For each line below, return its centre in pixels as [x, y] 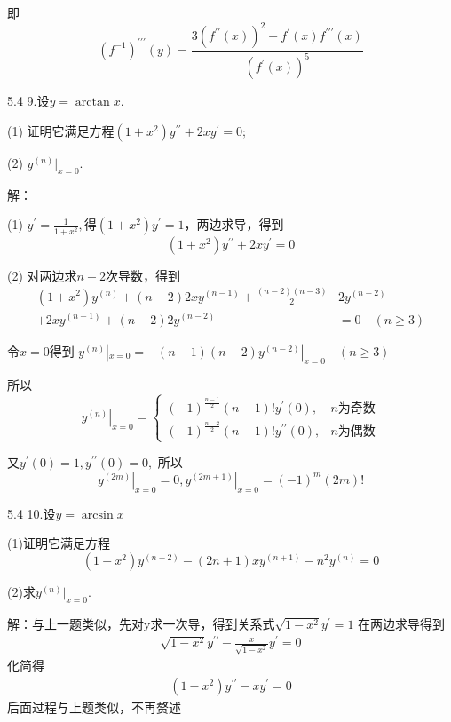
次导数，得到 [143, 275]
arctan [92, 103]
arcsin [97, 515]
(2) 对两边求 [42, 275]
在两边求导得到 [402, 623]
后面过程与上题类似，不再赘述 [94, 706]
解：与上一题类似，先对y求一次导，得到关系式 [141, 623]
